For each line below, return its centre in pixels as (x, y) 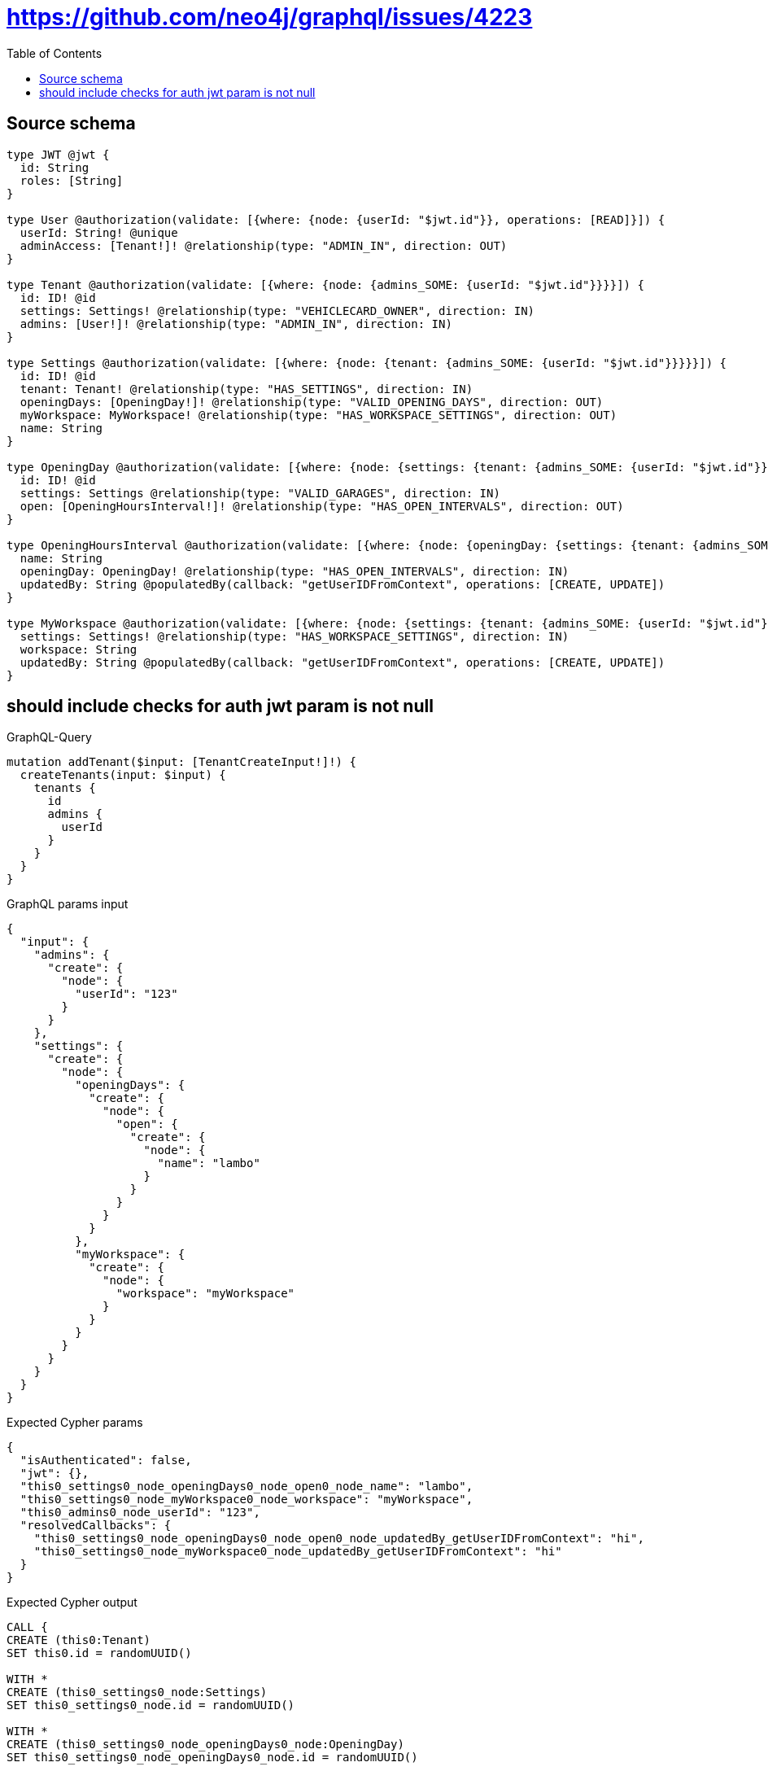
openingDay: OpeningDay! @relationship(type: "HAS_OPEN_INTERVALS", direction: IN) (295, 571)
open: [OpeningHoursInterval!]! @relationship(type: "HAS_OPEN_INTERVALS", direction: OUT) (322, 506)
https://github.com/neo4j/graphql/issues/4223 (270, 17)
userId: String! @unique (99, 232)
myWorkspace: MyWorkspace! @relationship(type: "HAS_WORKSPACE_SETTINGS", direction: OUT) (319, 415)
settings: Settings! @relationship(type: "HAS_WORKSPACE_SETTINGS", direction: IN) (295, 636)
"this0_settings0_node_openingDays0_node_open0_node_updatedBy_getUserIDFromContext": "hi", (339, 1539)
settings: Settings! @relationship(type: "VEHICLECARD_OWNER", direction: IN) (277, 310)
